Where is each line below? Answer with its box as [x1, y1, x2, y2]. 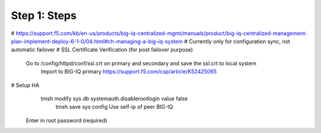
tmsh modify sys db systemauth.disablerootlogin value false [40, 95, 188, 102]
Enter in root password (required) [26, 116, 108, 124]
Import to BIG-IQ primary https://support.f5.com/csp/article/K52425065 [40, 68, 217, 75]
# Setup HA [11, 81, 40, 88]
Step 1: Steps [11, 9, 77, 22]
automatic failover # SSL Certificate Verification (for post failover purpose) [11, 46, 193, 53]
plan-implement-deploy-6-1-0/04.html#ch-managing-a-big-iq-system [11, 37, 183, 45]
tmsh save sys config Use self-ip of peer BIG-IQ [55, 103, 174, 110]
